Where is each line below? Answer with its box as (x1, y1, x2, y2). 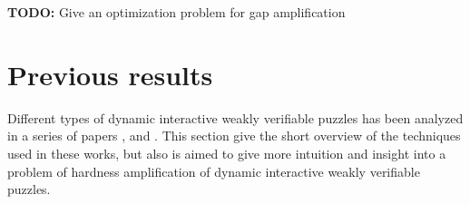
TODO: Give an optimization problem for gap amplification (7, 3, 346, 21)
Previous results (7, 55, 213, 92)
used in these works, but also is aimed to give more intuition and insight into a (7, 143, 446, 162)
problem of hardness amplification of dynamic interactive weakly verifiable (7, 161, 420, 180)
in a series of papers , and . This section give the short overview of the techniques (7, 126, 461, 145)
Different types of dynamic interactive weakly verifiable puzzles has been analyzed (7, 108, 464, 127)
